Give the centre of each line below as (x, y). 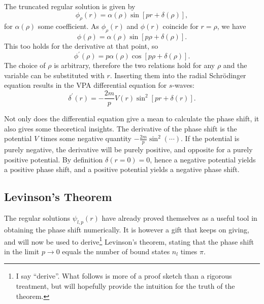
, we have (232, 26)
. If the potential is (210, 138)
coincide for (180, 26)
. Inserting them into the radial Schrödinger (178, 75)
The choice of (25, 65)
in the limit (22, 251)
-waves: (184, 85)
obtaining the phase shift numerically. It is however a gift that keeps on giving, (127, 229)
